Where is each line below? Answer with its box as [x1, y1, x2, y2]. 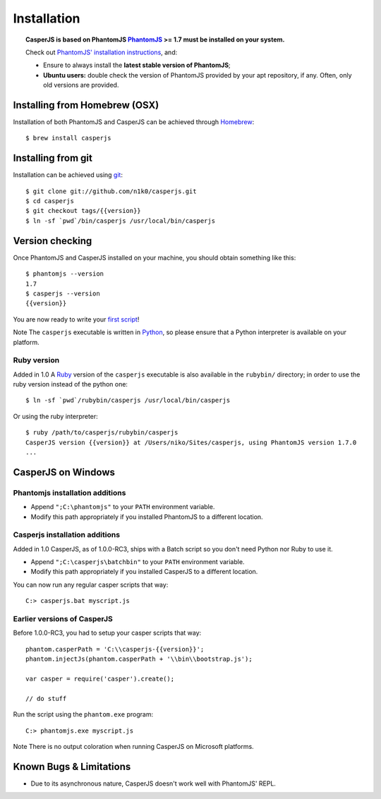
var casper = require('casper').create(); [25, 674, 175, 683]
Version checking [13, 235, 92, 247]
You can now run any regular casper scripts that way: [13, 580, 169, 589]
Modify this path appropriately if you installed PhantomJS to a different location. [30, 512, 264, 521]
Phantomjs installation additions [13, 487, 126, 497]
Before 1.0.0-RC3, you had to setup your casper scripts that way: [13, 628, 202, 638]
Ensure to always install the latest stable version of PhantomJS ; [43, 61, 231, 70]
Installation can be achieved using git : [13, 171, 123, 179]
